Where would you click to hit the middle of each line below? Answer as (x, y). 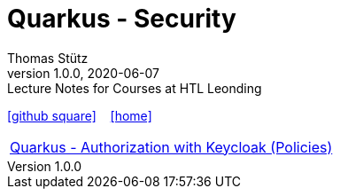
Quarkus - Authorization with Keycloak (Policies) (171, 147)
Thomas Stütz (48, 58)
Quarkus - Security (122, 19)
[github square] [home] (80, 115)
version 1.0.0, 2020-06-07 (84, 73)
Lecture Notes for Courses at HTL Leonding (135, 88)
